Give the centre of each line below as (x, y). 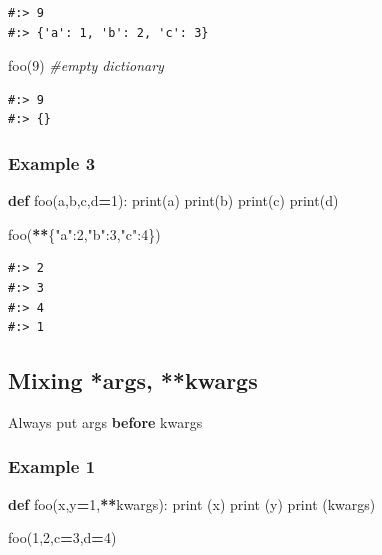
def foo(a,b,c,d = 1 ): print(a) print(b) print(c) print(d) (173, 200)
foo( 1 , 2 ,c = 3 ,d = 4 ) (62, 537)
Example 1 (52, 466)
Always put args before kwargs (105, 421)
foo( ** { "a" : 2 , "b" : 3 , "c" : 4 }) (84, 233)
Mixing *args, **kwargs (133, 380)
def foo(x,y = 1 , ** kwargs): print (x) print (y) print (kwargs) (192, 503)
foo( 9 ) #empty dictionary (86, 65)
